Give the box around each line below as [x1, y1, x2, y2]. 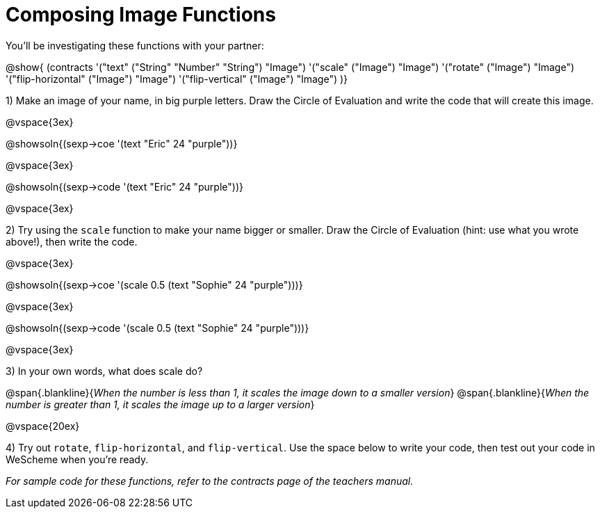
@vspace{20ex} [6, 419, 80, 432]
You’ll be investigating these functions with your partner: [6, 39, 264, 51]
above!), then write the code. [6, 235, 138, 248]
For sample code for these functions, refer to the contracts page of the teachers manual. [6, 474, 414, 487]
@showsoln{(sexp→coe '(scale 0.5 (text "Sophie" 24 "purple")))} [6, 278, 303, 291]
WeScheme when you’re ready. [6, 453, 149, 465]
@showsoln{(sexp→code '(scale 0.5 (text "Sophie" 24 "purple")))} [6, 321, 309, 334]
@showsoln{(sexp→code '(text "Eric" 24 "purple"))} [6, 180, 243, 193]
